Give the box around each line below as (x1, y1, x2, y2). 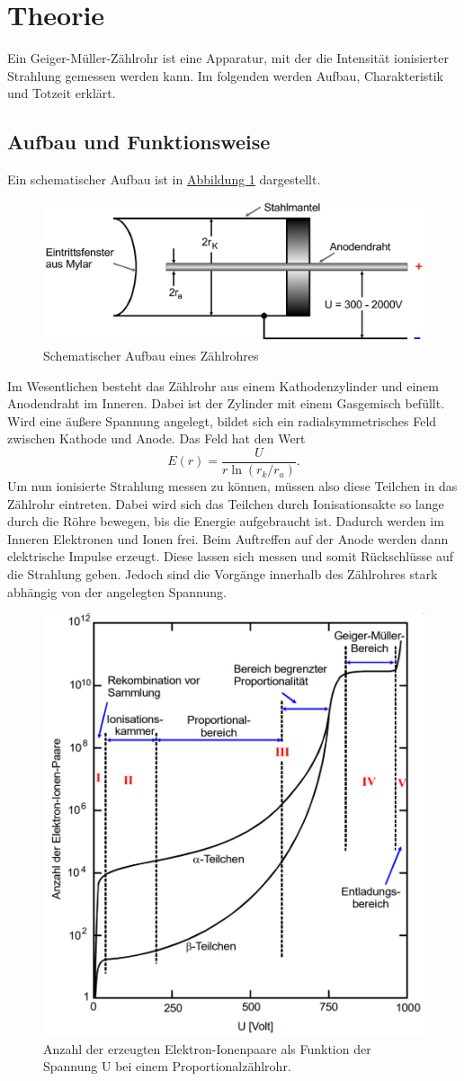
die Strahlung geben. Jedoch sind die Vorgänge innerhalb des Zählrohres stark (7, 565, 438, 584)
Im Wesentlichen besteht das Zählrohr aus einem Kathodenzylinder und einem (7, 376, 439, 395)
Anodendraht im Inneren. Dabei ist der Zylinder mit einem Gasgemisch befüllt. (7, 394, 445, 413)
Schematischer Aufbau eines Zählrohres (43, 346, 259, 365)
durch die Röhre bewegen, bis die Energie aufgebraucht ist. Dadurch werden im (7, 512, 444, 531)
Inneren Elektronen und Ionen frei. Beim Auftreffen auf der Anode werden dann (7, 529, 449, 548)
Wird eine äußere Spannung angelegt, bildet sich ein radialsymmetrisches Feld (7, 411, 437, 430)
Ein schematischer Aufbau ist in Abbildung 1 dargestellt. (7, 170, 321, 189)
